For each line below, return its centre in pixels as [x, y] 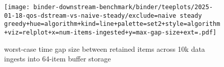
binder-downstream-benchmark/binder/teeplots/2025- [123, 7]
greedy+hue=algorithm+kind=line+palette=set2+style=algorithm [112, 24]
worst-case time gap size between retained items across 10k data [105, 48]
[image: [17, 7]
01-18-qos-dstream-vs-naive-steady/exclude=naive [90, 15]
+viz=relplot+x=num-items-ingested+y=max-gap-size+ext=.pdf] [110, 32]
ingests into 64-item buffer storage [58, 59]
